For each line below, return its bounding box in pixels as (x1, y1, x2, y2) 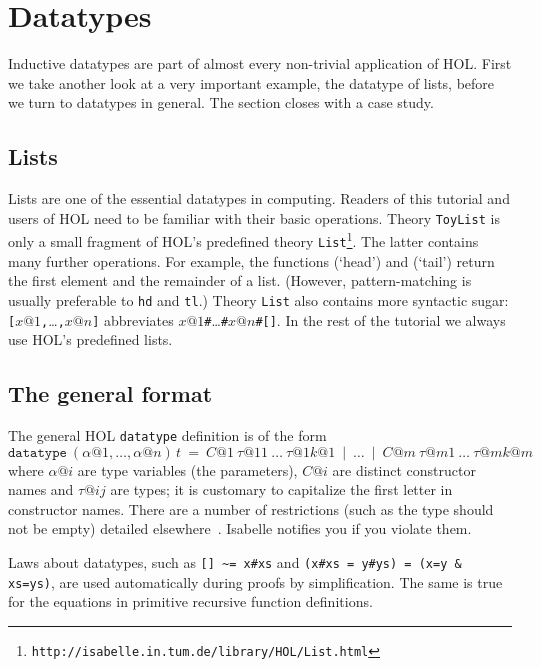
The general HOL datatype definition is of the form (8, 424, 327, 445)
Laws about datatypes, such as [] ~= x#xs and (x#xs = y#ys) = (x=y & (8, 552, 462, 572)
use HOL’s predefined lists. (8, 329, 173, 350)
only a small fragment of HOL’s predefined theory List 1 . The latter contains (8, 228, 479, 252)
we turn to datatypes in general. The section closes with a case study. (8, 92, 434, 113)
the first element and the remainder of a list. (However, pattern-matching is (8, 270, 472, 291)
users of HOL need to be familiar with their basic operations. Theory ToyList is (8, 207, 500, 228)
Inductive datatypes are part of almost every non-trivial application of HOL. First (8, 53, 512, 74)
